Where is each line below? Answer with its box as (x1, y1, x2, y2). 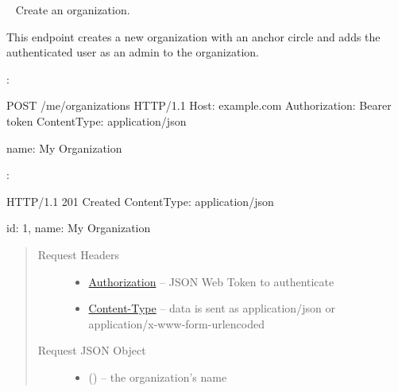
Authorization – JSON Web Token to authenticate (88, 273, 334, 289)
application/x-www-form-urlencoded (88, 315, 265, 332)
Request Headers (37, 246, 120, 262)
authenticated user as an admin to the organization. (6, 44, 259, 60)
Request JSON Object (37, 342, 146, 359)
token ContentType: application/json (6, 112, 187, 129)
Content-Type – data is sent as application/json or (88, 300, 335, 316)
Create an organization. (15, 2, 130, 17)
